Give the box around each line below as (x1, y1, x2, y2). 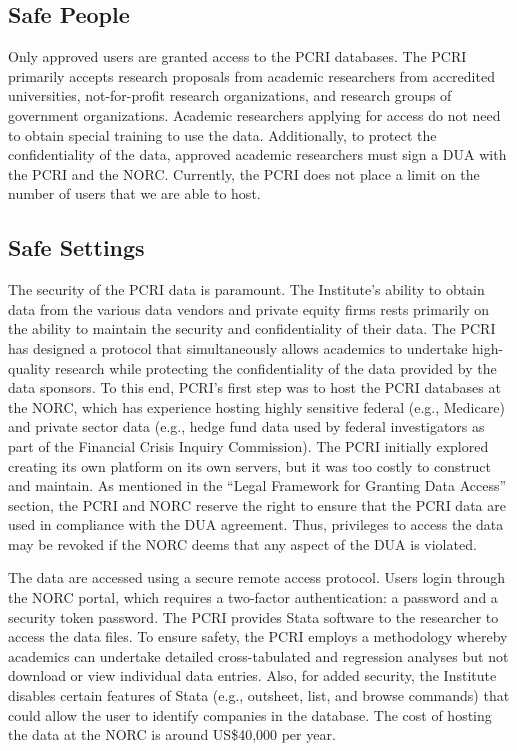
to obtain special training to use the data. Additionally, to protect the (8, 124, 437, 145)
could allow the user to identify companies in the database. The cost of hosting (8, 704, 492, 725)
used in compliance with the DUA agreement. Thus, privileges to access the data (8, 514, 504, 535)
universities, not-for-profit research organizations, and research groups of (8, 85, 452, 106)
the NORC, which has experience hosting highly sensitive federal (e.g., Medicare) (8, 396, 505, 417)
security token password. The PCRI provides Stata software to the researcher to (8, 606, 499, 627)
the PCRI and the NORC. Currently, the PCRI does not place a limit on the (8, 163, 480, 184)
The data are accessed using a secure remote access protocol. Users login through (8, 567, 505, 588)
